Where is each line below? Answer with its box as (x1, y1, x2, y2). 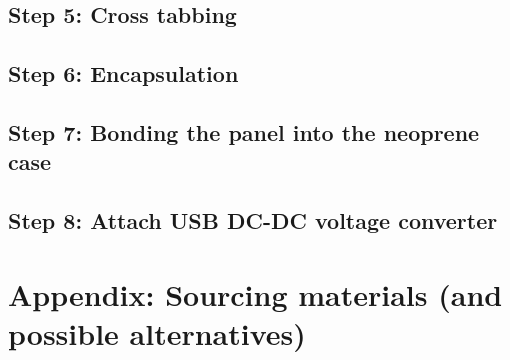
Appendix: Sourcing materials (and (8, 273, 503, 314)
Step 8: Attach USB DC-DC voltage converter (8, 205, 498, 236)
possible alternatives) (8, 312, 306, 353)
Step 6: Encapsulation (8, 58, 239, 89)
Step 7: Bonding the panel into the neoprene (8, 116, 480, 147)
